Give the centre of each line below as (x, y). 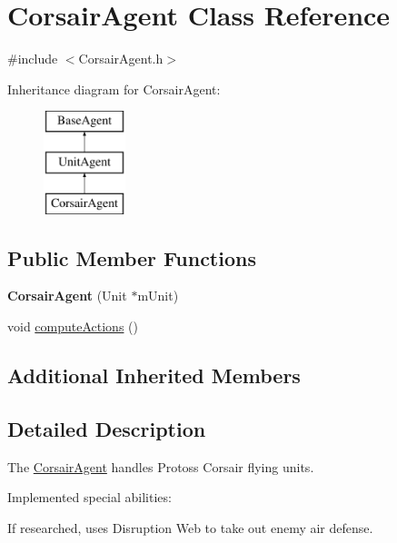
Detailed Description (107, 428)
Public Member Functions (132, 257)
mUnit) (158, 296)
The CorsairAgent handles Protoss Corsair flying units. (161, 466)
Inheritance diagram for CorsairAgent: (114, 89)
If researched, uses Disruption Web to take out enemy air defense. (190, 527)
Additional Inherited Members (154, 375)
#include (33, 59)
